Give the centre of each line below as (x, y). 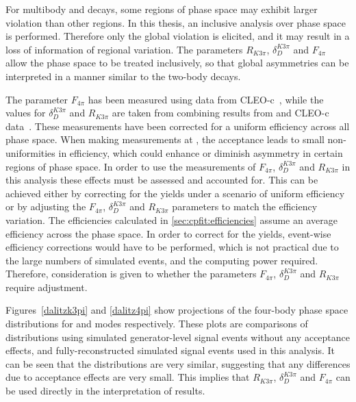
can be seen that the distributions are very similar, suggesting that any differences (178, 363)
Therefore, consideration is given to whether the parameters (131, 274)
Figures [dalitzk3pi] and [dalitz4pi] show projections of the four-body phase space (177, 310)
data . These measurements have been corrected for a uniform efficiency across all (178, 126)
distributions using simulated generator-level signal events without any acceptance (178, 337)
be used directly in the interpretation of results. (105, 391)
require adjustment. (47, 287)
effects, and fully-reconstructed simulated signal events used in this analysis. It (170, 350)
